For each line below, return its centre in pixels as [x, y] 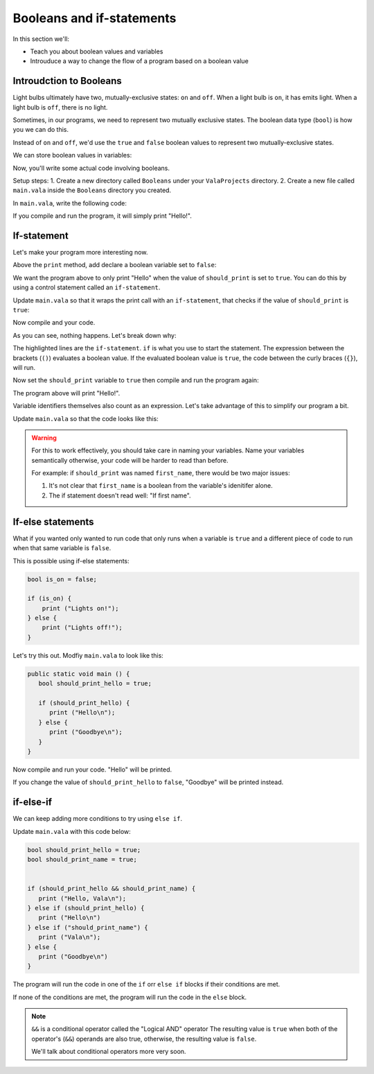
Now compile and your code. [54, 323]
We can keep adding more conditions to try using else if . [98, 819]
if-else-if [32, 802]
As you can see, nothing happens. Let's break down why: [95, 335]
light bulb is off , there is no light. [60, 107]
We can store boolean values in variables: [72, 155]
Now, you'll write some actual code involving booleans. [91, 168]
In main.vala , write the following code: [70, 203]
